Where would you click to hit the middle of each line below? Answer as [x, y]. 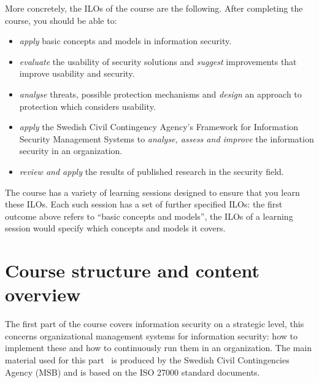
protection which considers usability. [87, 106]
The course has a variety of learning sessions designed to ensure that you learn [152, 192]
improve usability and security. [77, 73]
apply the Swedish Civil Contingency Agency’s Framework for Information [159, 127]
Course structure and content [132, 270]
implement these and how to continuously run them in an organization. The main [158, 348]
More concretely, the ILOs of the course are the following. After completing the [154, 8]
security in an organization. [71, 151]
